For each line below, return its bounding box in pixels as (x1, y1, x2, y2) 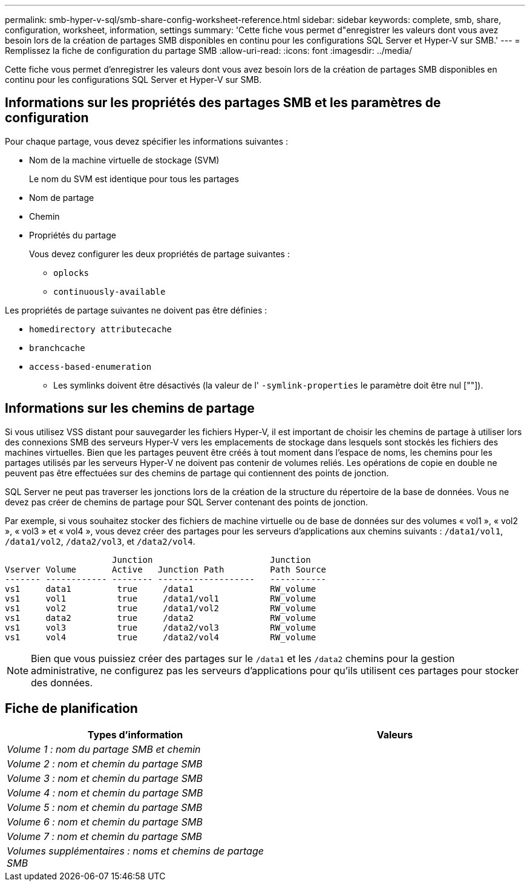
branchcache (29, 343, 85, 353)
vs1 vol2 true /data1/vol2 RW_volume (5, 603, 316, 613)
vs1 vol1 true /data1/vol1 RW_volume (5, 593, 316, 603)
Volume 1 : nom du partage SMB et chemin (7, 743, 201, 755)
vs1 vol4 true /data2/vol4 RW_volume (5, 632, 316, 642)
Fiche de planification (5, 701, 138, 717)
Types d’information (87, 728, 183, 741)
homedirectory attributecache (29, 324, 172, 334)
